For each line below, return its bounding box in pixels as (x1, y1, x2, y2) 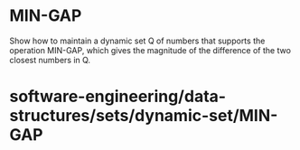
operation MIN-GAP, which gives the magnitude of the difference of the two (9, 44, 292, 55)
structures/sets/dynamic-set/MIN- (9, 106, 278, 127)
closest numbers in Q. (9, 54, 91, 65)
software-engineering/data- (9, 87, 227, 107)
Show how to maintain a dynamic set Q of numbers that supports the (9, 35, 266, 46)
